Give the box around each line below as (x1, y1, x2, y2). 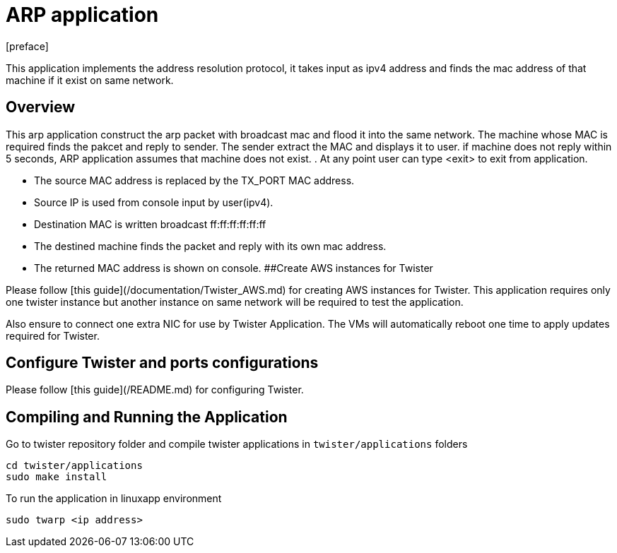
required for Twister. (6, 329, 100, 342)
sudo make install (6, 471, 107, 483)
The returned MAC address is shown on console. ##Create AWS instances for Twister (34, 261, 433, 274)
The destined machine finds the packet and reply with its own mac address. (34, 239, 387, 252)
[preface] (6, 40, 49, 52)
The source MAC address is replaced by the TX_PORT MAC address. (34, 174, 355, 186)
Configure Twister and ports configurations (6, 354, 319, 372)
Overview (6, 98, 76, 117)
